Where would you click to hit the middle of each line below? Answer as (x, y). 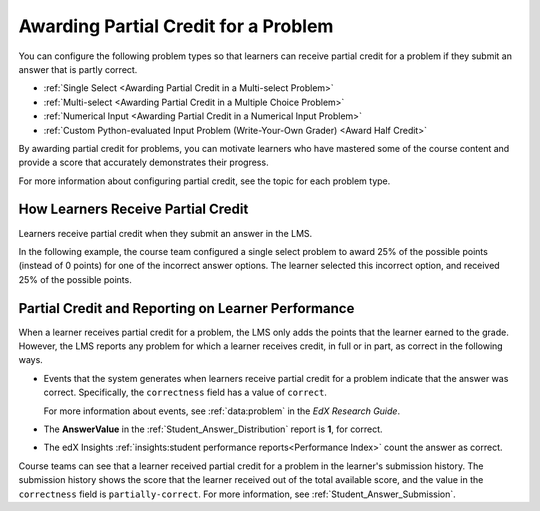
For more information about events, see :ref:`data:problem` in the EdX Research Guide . (221, 411)
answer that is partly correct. (78, 69)
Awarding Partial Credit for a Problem (176, 26)
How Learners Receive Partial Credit (133, 209)
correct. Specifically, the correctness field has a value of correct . (185, 392)
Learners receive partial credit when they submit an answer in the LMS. (165, 233)
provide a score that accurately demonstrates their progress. (143, 162)
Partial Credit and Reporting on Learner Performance (186, 308)
